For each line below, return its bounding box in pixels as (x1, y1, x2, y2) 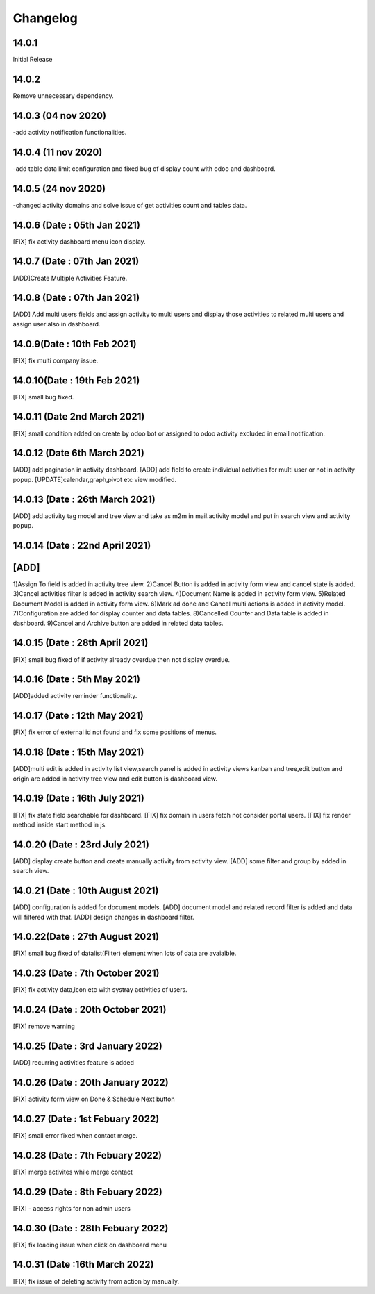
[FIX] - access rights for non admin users (12, 1204, 131, 1212)
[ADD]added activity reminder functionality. (12, 692, 137, 700)
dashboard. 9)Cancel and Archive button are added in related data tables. (12, 619, 224, 627)
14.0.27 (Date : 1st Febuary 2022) (12, 1113, 160, 1125)
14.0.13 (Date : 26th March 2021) (12, 493, 156, 505)
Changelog (12, 10, 78, 26)
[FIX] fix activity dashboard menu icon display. (12, 237, 146, 246)
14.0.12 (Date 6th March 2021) (12, 447, 145, 459)
